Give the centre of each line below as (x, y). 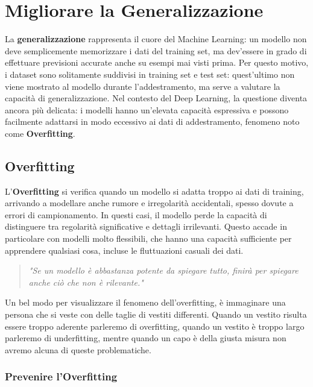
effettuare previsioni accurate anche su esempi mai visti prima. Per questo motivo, (157, 62)
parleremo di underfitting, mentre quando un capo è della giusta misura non (146, 338)
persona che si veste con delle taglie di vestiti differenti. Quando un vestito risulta (156, 314)
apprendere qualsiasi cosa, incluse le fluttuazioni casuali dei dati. (124, 250)
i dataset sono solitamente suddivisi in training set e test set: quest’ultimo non (150, 74)
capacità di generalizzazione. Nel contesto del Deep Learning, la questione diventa (156, 98)
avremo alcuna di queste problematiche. (78, 349)
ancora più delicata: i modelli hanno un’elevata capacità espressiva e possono (147, 109)
